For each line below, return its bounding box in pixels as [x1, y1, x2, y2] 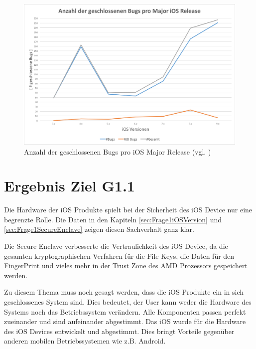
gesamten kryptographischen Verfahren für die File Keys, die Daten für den [4, 250, 235, 261]
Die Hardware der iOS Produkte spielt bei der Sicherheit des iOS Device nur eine [4, 204, 253, 215]
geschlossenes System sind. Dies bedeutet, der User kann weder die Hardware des [4, 297, 252, 307]
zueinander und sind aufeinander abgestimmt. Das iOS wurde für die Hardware [4, 316, 246, 327]
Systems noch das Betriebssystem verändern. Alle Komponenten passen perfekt [4, 306, 246, 317]
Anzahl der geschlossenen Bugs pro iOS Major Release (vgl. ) [24, 146, 211, 157]
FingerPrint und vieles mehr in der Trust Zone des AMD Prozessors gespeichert [4, 260, 248, 271]
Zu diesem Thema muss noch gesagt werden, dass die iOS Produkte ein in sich [4, 287, 244, 297]
